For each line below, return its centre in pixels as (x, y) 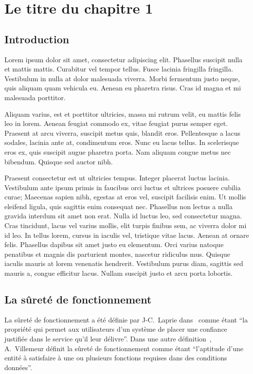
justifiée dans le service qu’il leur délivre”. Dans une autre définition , (108, 339)
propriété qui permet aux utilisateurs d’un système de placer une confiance (116, 329)
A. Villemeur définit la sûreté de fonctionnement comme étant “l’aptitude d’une (124, 348)
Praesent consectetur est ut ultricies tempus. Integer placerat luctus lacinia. (117, 178)
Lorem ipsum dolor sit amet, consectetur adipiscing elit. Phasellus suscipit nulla (124, 59)
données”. (18, 367)
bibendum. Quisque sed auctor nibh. (59, 161)
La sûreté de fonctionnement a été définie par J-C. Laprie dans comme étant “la (126, 319)
